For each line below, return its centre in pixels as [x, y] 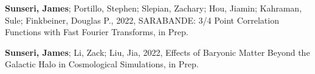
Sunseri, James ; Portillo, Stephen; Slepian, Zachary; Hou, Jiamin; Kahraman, [154, 8]
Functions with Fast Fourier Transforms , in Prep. [97, 32]
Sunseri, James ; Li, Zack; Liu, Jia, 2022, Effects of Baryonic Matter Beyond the [157, 52]
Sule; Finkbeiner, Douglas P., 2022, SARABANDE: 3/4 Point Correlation [142, 20]
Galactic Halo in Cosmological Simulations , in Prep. [102, 64]
